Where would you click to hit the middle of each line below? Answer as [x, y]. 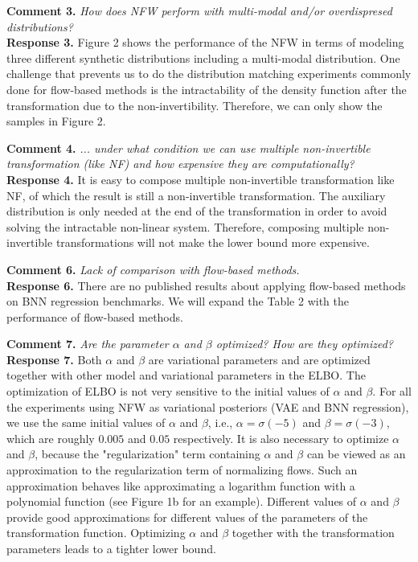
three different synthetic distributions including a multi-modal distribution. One [203, 57]
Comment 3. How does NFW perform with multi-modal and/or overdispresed [199, 10]
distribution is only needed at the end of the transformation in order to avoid [197, 211]
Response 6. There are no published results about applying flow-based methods [206, 285]
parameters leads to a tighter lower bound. [111, 548]
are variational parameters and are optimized [259, 359]
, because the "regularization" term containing [148, 454]
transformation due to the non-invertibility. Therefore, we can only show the [195, 105]
